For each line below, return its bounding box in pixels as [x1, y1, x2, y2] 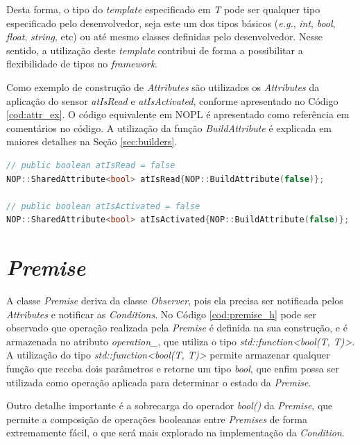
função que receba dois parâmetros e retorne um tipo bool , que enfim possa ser [6, 361, 339, 375]
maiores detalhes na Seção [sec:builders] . [6, 134, 178, 149]
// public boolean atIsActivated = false [6, 201, 200, 211]
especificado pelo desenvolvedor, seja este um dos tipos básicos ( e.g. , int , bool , [6, 15, 336, 30]
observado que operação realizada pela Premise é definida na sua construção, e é [6, 320, 348, 335]
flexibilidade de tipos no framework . [6, 56, 158, 71]
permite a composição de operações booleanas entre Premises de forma [6, 411, 307, 426]
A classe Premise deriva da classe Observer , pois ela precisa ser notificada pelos [6, 293, 343, 308]
